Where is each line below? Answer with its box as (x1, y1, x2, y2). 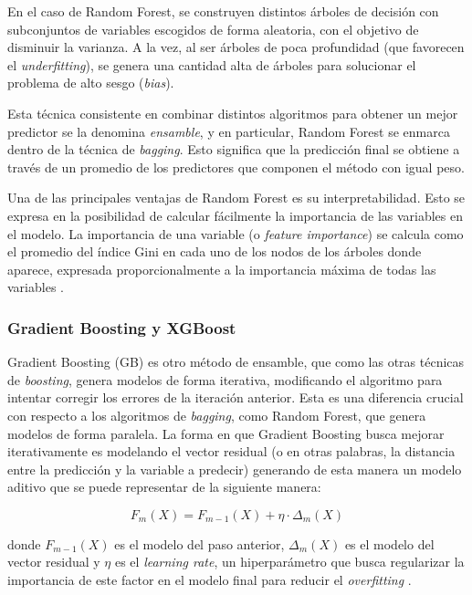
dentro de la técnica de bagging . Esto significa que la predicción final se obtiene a (7, 140, 460, 159)
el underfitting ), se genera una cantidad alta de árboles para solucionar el (7, 55, 416, 74)
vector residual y (7, 552, 100, 571)
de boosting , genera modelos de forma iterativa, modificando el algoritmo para (7, 370, 443, 389)
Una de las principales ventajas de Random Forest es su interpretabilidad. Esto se (7, 188, 466, 207)
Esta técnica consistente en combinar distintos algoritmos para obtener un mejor (7, 103, 458, 122)
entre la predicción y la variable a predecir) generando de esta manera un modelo (7, 459, 462, 478)
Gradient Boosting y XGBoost (7, 316, 236, 339)
